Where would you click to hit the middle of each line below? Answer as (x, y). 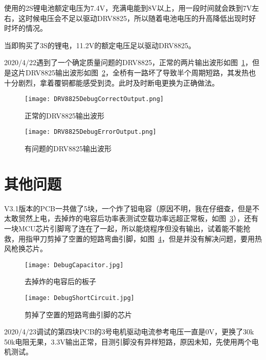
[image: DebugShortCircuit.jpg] (80, 298)
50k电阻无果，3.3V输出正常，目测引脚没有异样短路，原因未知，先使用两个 (128, 341)
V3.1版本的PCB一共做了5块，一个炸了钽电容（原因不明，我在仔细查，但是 (128, 208)
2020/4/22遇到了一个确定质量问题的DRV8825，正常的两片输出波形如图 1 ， (128, 62)
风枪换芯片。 (26, 248)
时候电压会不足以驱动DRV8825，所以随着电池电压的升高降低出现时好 (140, 18)
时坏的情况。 (26, 28)
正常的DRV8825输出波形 (64, 115)
